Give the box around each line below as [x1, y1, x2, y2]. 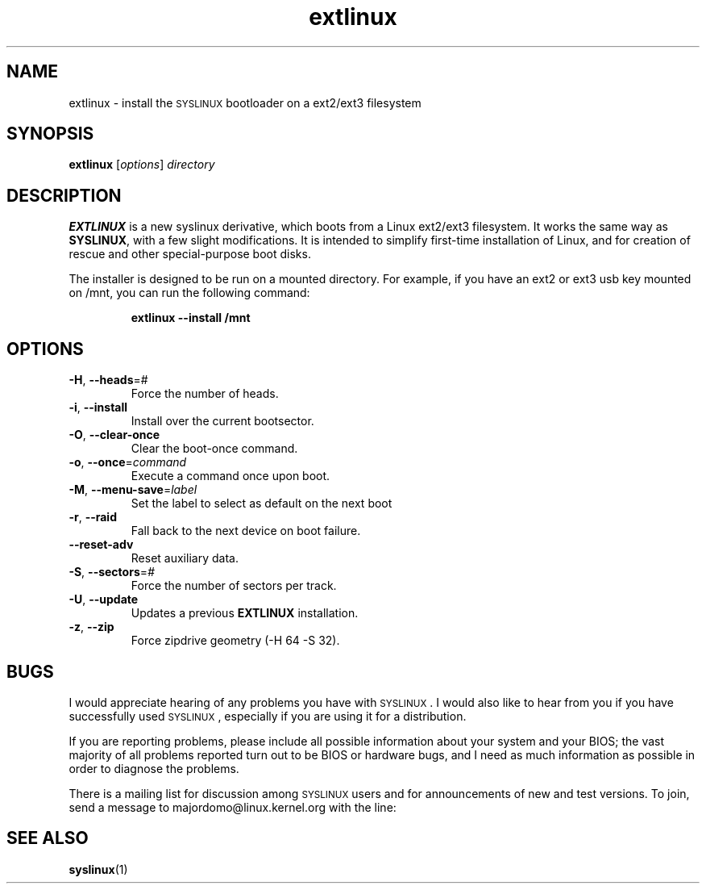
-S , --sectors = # [69, 565, 155, 579]
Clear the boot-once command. [131, 441, 298, 456]
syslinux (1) [69, 862, 128, 876]
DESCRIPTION [6, 185, 122, 206]
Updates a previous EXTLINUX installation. [131, 606, 359, 620]
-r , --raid [69, 510, 117, 524]
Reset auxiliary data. [131, 551, 239, 566]
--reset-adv [69, 537, 134, 552]
